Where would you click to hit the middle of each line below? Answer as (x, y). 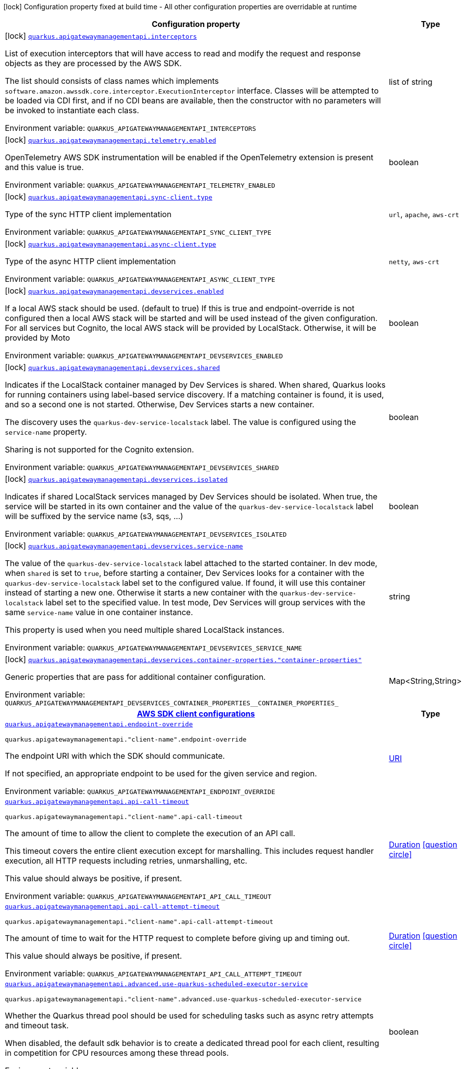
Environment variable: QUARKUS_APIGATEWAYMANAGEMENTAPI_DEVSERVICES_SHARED (142, 467)
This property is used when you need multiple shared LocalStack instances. (145, 630)
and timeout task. (37, 1025)
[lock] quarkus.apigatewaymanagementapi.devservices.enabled (114, 291)
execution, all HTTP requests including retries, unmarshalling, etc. (126, 861)
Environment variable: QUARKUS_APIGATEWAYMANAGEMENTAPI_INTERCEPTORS (131, 128)
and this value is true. (44, 167)
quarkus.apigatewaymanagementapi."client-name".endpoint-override (126, 739)
